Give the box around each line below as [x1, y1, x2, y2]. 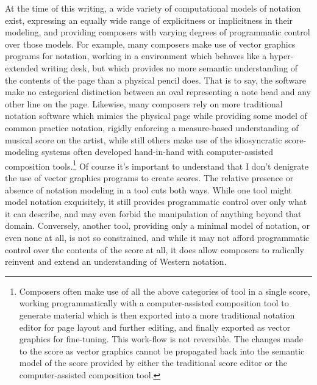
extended [5, 61, 38, 74]
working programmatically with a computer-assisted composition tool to [19, 297, 289, 309]
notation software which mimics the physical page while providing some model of [5, 109, 307, 122]
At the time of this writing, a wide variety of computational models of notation [5, 2, 301, 14]
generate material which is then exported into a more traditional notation [19, 308, 295, 321]
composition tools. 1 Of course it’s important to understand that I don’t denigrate [5, 157, 308, 172]
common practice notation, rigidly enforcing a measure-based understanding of [5, 121, 299, 134]
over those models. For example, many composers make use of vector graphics [5, 37, 296, 50]
